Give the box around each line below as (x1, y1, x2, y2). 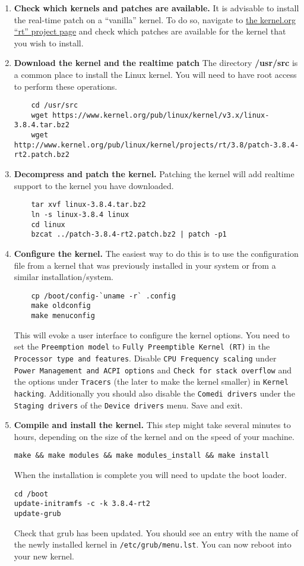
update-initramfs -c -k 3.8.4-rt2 (14, 499, 150, 508)
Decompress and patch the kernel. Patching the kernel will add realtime (14, 168, 294, 180)
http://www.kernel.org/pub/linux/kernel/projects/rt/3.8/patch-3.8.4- (14, 140, 299, 149)
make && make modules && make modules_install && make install (14, 451, 270, 460)
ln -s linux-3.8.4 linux (31, 210, 129, 219)
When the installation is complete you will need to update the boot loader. (14, 468, 287, 481)
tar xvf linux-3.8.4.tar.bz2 (31, 200, 146, 209)
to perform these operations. (14, 80, 118, 92)
